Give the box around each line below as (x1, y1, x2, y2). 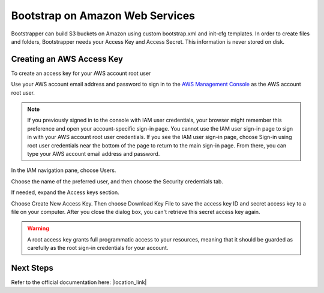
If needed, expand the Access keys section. (11, 189, 119, 196)
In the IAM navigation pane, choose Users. (11, 167, 116, 174)
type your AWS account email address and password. (27, 150, 160, 157)
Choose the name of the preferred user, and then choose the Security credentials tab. (11, 177, 223, 185)
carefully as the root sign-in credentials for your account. (27, 244, 169, 252)
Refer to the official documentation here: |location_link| (11, 279, 147, 286)
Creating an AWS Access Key (11, 54, 123, 64)
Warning (27, 225, 49, 232)
